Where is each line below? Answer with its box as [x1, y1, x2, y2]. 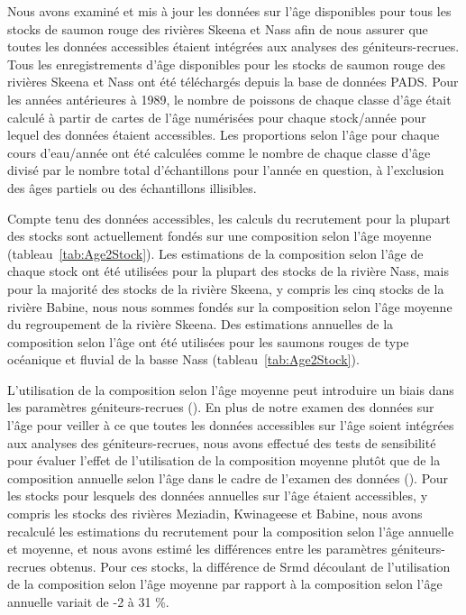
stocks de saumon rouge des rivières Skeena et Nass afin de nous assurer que [7, 19, 428, 38]
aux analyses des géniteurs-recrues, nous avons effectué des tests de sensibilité [7, 433, 436, 452]
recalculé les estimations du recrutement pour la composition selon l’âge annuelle [7, 521, 454, 540]
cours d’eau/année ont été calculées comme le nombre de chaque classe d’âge [7, 142, 431, 161]
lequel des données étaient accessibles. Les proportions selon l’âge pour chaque [7, 125, 440, 144]
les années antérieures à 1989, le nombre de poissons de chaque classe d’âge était [7, 89, 452, 108]
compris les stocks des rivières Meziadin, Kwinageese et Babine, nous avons [7, 504, 423, 523]
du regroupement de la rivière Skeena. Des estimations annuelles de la [7, 315, 394, 334]
